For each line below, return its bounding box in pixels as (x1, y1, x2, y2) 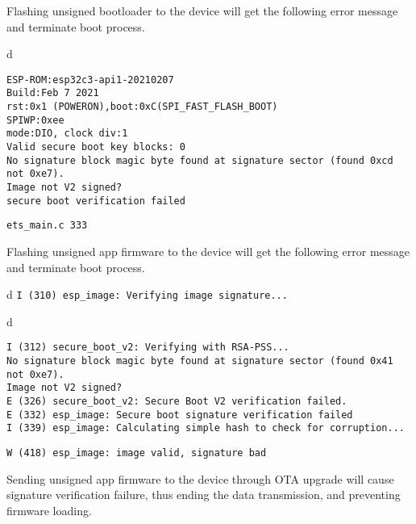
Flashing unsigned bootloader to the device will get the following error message (6, 2, 398, 19)
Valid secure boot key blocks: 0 (6, 141, 185, 153)
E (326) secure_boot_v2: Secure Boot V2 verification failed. (6, 396, 347, 408)
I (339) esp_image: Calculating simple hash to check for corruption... (6, 422, 405, 434)
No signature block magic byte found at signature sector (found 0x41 (6, 355, 393, 367)
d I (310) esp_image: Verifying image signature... (6, 286, 288, 303)
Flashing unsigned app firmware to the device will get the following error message (6, 243, 410, 259)
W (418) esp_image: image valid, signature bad (6, 447, 267, 459)
